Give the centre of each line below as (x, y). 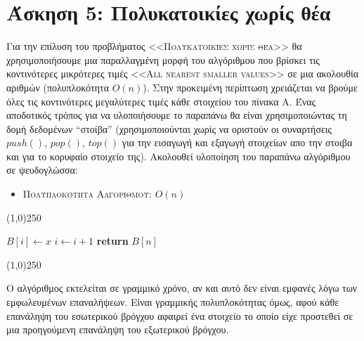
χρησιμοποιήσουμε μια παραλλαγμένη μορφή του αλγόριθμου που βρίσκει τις (163, 59)
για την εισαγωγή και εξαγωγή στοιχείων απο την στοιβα (237, 142)
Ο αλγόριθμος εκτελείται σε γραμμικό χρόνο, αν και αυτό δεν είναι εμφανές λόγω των (182, 288)
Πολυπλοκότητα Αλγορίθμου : (87, 194)
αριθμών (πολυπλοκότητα (58, 87)
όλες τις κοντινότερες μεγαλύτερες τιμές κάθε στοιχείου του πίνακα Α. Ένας (161, 101)
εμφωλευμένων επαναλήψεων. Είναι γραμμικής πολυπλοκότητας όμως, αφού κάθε (173, 302)
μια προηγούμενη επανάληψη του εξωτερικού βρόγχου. (118, 329)
